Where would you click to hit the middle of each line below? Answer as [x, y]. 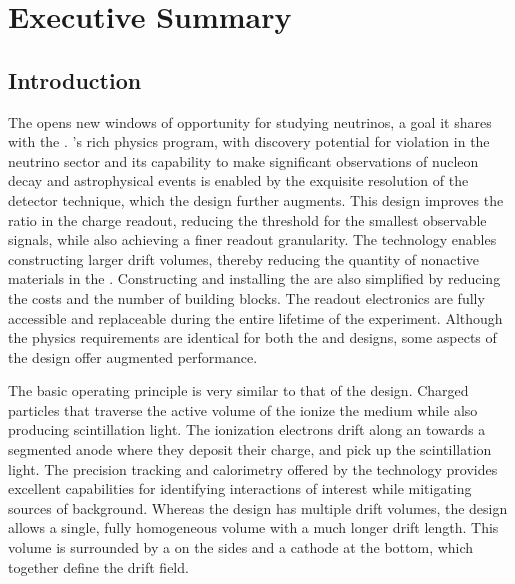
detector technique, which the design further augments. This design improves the [256, 199]
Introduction [75, 79]
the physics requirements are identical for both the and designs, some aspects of [252, 337]
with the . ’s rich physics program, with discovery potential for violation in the [249, 141]
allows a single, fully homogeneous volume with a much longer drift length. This [253, 527]
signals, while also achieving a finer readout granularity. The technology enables [252, 239]
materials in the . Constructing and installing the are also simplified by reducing [254, 278]
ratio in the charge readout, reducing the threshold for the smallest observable [247, 219]
